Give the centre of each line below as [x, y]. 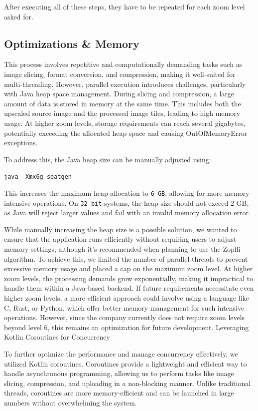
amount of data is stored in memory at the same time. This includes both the [123, 103]
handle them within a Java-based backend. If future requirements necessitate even [129, 288]
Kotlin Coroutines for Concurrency [57, 337]
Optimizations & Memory [72, 43]
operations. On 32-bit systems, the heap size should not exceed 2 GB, [141, 203]
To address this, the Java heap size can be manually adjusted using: [108, 159]
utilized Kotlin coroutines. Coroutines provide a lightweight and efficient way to [126, 363]
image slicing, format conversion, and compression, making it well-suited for [120, 74]
